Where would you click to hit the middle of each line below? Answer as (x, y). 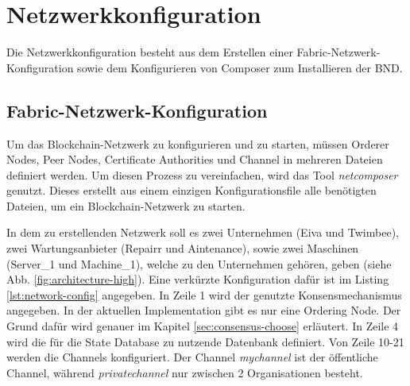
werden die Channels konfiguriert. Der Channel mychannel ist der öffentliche (192, 357)
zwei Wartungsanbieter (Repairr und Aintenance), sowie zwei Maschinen (183, 248)
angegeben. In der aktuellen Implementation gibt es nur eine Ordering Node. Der (204, 310)
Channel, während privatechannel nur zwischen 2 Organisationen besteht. (185, 372)
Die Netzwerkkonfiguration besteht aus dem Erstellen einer (150, 52)
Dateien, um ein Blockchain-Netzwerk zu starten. (126, 205)
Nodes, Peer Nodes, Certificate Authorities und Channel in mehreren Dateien (195, 159)
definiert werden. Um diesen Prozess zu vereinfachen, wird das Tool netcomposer (202, 174)
